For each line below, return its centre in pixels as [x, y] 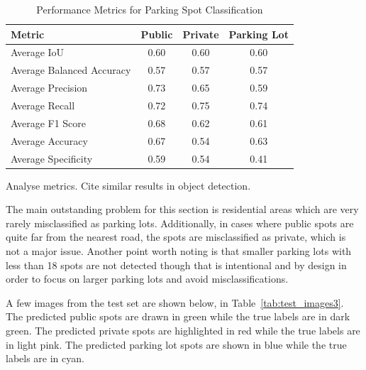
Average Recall [43, 105]
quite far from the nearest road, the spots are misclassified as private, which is [176, 237]
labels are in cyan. [45, 358]
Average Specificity [52, 158]
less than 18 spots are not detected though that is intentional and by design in [176, 265]
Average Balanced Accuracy [71, 70]
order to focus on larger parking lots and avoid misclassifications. [147, 279]
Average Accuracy [49, 140]
